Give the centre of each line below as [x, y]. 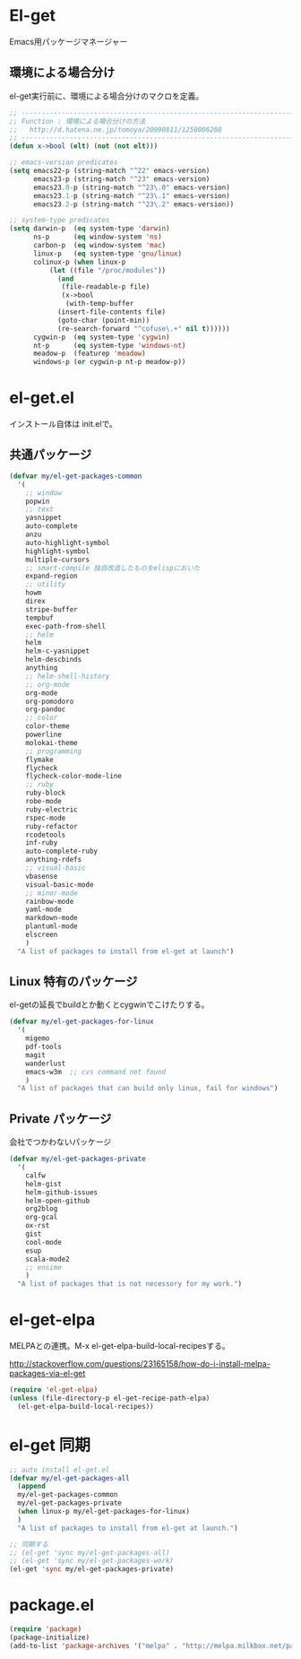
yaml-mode [44, 910]
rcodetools [46, 835]
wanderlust [46, 1064]
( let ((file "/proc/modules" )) [107, 270]
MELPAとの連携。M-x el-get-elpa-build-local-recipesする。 [120, 1346]
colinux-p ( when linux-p [79, 262]
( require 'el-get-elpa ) [54, 1390]
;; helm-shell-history [68, 676]
